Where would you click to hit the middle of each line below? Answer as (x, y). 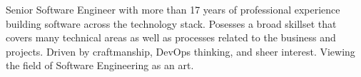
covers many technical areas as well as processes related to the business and (171, 37)
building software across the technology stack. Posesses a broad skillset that (171, 23)
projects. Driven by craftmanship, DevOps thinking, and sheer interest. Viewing (180, 51)
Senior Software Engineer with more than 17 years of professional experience (173, 9)
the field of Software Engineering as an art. (100, 65)
